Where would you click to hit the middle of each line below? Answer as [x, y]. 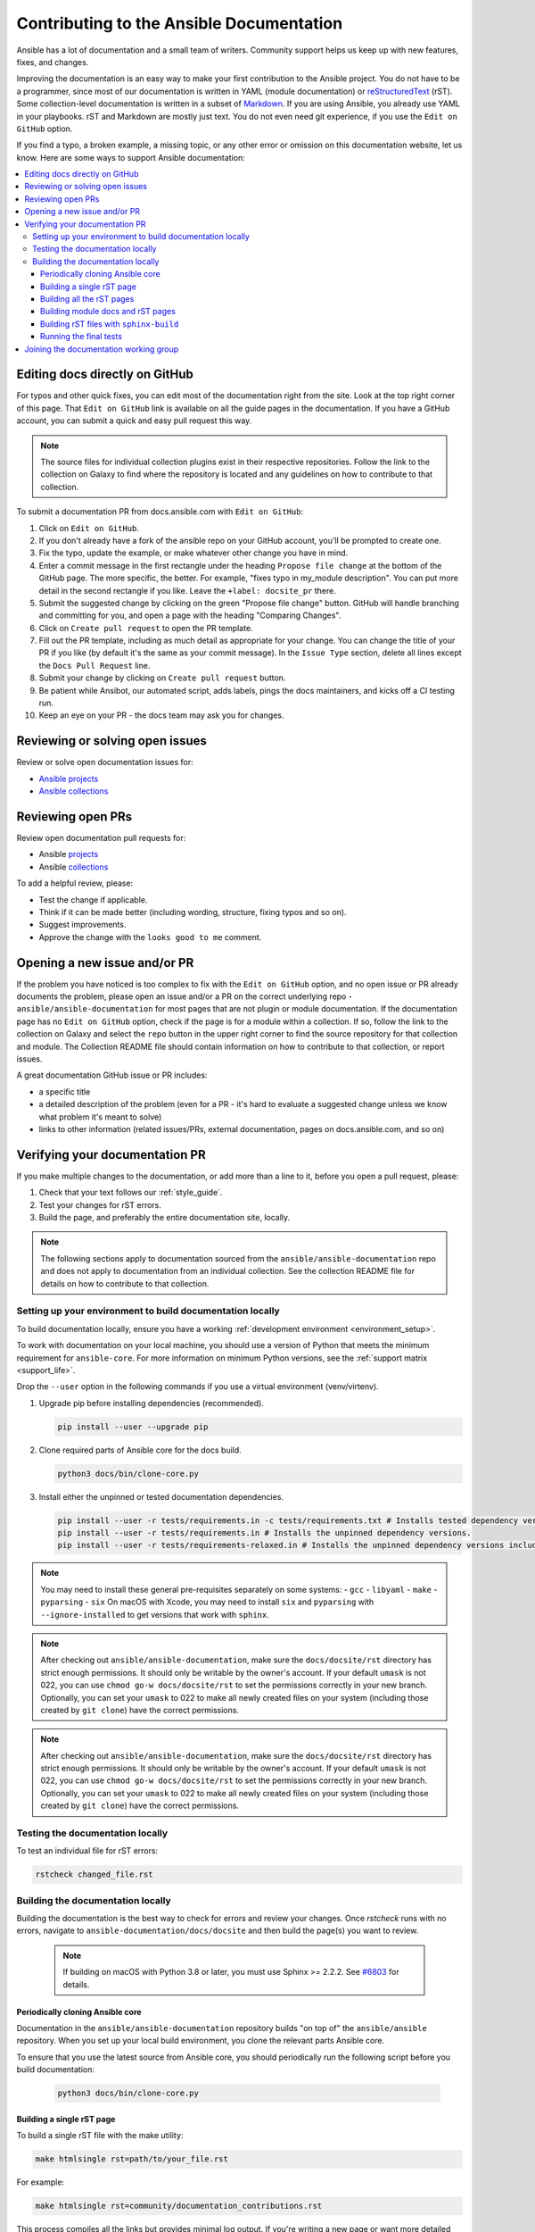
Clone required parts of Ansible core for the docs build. [140, 1450]
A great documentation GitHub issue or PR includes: [112, 1075]
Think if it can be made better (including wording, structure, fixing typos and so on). [193, 912]
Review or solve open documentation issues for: [105, 762]
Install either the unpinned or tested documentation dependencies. [161, 1496]
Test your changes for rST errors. [100, 1204]
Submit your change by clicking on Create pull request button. [162, 678]
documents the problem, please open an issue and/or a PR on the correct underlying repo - [184, 996]
